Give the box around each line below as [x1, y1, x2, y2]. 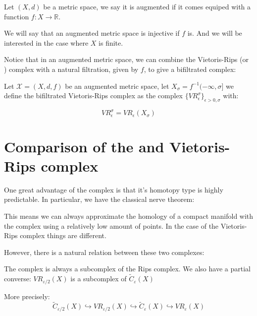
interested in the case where [4, 37, 89, 48]
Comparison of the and [4, 136, 164, 156]
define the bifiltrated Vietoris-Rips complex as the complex [4, 90, 183, 101]
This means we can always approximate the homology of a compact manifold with [4, 210, 254, 221]
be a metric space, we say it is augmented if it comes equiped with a [43, 1, 251, 11]
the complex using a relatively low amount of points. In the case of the [4, 220, 219, 231]
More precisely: [4, 291, 50, 301]
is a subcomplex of [70, 273, 127, 284]
